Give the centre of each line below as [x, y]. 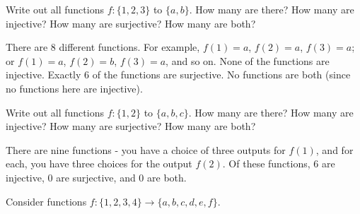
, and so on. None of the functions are [248, 60]
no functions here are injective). [74, 88]
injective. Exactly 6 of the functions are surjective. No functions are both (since [178, 75]
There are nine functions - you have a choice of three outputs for [146, 149]
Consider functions [46, 201]
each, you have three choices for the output [99, 164]
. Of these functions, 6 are [279, 164]
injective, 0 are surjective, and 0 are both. [96, 177]
